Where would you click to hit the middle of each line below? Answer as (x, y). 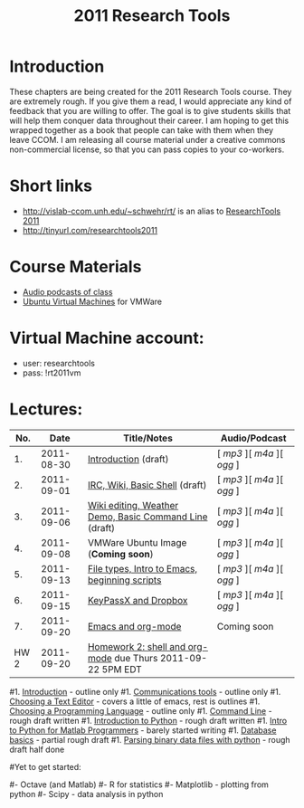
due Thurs (136, 658)
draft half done (37, 749)
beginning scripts (124, 580)
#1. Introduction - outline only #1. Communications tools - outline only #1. (145, 691)
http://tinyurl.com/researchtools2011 (90, 230)
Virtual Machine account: (107, 338)
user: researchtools (58, 363)
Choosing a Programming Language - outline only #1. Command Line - (141, 710)
